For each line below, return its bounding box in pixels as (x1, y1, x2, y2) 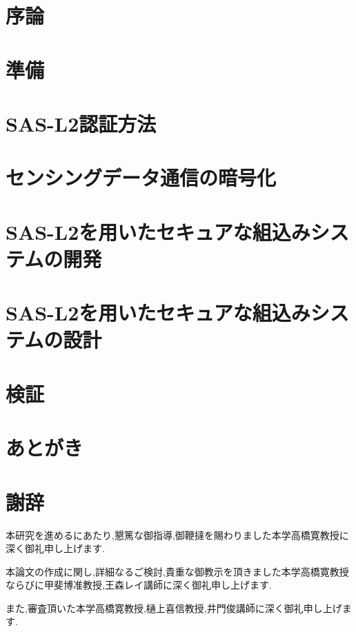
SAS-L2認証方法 (6, 109, 157, 137)
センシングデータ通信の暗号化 (6, 163, 277, 192)
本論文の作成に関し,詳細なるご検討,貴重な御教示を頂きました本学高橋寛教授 (6, 564, 349, 578)
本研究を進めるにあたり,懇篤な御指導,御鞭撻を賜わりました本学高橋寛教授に (6, 527, 349, 542)
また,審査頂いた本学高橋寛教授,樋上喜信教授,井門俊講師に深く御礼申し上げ (6, 600, 342, 615)
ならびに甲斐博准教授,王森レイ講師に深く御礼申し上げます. (6, 578, 272, 592)
